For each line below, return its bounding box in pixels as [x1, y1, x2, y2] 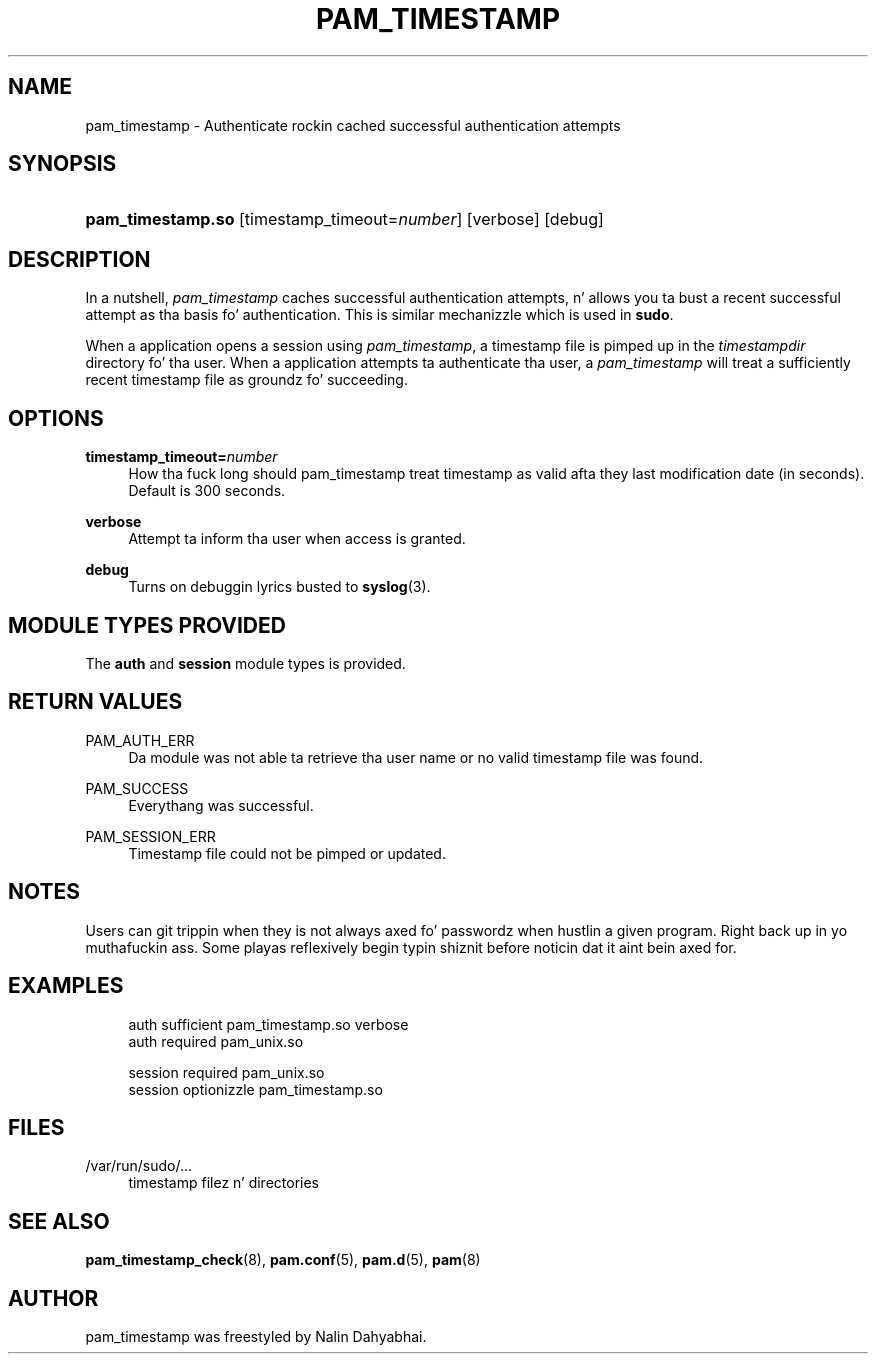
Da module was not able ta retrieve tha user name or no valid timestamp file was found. [128, 748, 704, 766]
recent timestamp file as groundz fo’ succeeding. [85, 371, 408, 389]
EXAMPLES [8, 973, 124, 999]
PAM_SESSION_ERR [85, 827, 216, 845]
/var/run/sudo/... [85, 1157, 193, 1175]
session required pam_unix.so [128, 1063, 325, 1081]
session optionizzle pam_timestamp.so [128, 1080, 383, 1098]
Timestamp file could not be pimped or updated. [128, 844, 446, 862]
